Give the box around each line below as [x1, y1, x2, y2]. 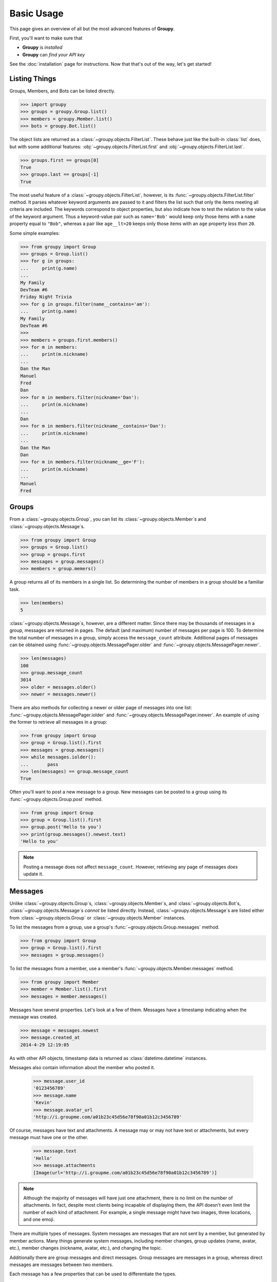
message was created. [9, 1013, 57, 1020]
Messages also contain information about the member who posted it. [9, 1065, 155, 1071]
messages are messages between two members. [9, 1261, 113, 1268]
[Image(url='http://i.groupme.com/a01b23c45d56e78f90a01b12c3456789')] [33, 1170, 217, 1175]
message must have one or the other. [9, 1134, 88, 1140]
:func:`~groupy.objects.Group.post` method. [9, 796, 103, 802]
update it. [23, 871, 44, 877]
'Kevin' [33, 1100, 52, 1106]
